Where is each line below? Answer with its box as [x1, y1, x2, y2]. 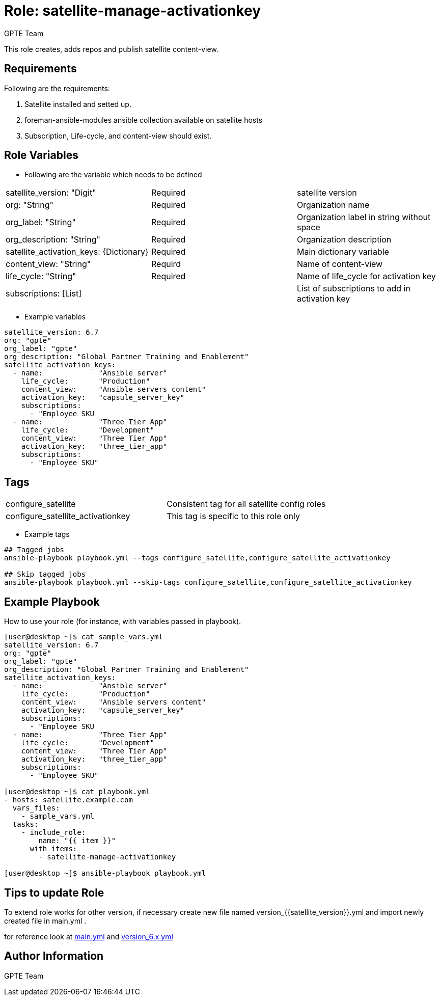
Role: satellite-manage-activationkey [4, 2, 261, 19]
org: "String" [6, 200, 53, 210]
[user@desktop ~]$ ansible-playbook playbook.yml [4, 869, 206, 878]
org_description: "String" [6, 234, 101, 245]
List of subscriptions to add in [296, 283, 410, 294]
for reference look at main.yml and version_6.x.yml [4, 932, 173, 941]
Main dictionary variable [296, 247, 389, 257]
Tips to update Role [4, 886, 104, 899]
